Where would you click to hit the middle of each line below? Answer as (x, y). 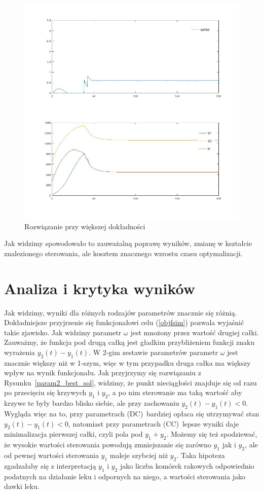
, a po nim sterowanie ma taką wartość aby (175, 392)
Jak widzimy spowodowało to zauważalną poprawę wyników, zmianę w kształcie (128, 243)
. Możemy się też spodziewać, (212, 434)
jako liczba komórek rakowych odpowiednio (187, 465)
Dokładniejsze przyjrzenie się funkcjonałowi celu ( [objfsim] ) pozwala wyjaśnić (124, 322)
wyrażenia (20, 352)
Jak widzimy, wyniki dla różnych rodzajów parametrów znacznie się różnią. (121, 312)
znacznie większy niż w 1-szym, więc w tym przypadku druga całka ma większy (127, 362)
